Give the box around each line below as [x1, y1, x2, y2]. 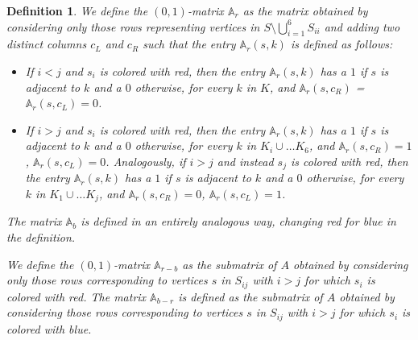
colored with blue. [6, 320, 92, 337]
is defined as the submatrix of [178, 288, 323, 305]
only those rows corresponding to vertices [6, 272, 208, 288]
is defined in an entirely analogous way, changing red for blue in [81, 213, 396, 230]
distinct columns [6, 35, 87, 52]
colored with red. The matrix [6, 288, 147, 305]
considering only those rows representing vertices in [6, 18, 260, 35]
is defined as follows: [290, 35, 393, 52]
